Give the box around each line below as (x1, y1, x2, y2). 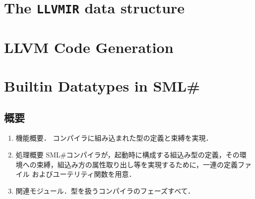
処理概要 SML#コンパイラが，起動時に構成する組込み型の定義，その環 (15, 149, 247, 160)
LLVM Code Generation (4, 37, 174, 57)
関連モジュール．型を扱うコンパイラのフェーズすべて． (15, 185, 194, 196)
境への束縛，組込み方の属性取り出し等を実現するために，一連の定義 (15, 159, 238, 169)
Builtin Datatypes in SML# (4, 76, 200, 96)
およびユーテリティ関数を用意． (32, 169, 136, 179)
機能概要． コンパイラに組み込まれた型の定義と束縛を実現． (15, 133, 213, 143)
